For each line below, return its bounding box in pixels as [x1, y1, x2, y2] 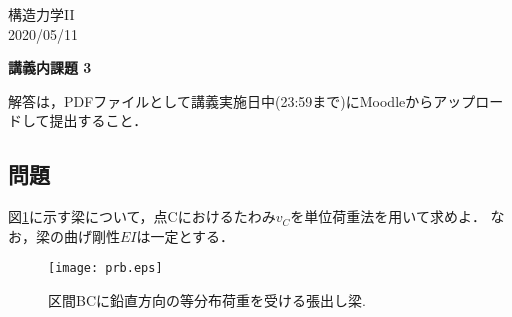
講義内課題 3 [8, 57, 92, 78]
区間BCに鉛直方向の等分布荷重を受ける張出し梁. [48, 290, 366, 311]
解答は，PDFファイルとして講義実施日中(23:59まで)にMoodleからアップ [8, 90, 476, 111]
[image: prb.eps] [48, 261, 163, 276]
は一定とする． [136, 225, 235, 246]
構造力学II [8, 4, 75, 24]
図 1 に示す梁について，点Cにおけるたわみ [8, 206, 276, 227]
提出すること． [49, 110, 148, 131]
